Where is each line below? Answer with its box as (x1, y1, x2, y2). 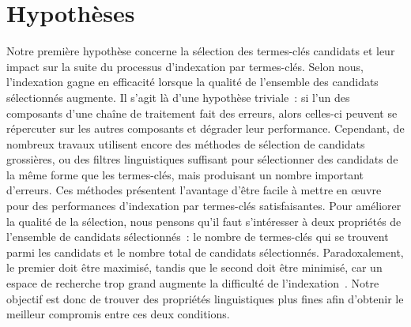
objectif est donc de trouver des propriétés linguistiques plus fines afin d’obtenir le (6, 290, 404, 306)
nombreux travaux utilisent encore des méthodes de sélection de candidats (6, 135, 365, 152)
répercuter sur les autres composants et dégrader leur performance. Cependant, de (6, 120, 405, 137)
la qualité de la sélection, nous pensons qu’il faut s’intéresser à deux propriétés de (6, 212, 402, 229)
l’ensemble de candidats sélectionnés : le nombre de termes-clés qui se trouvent (6, 228, 389, 245)
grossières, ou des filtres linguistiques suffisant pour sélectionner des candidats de (6, 151, 398, 167)
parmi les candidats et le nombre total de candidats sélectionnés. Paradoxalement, (6, 243, 404, 260)
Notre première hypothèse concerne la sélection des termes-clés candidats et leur (6, 43, 395, 59)
